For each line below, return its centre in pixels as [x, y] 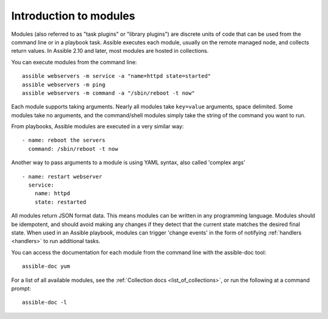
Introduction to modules [73, 16]
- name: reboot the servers [64, 140]
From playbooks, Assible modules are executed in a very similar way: [97, 126]
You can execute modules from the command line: [74, 62]
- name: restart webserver [62, 177]
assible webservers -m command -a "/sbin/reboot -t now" [109, 93]
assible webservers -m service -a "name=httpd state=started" [117, 76]
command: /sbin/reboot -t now [73, 149]
